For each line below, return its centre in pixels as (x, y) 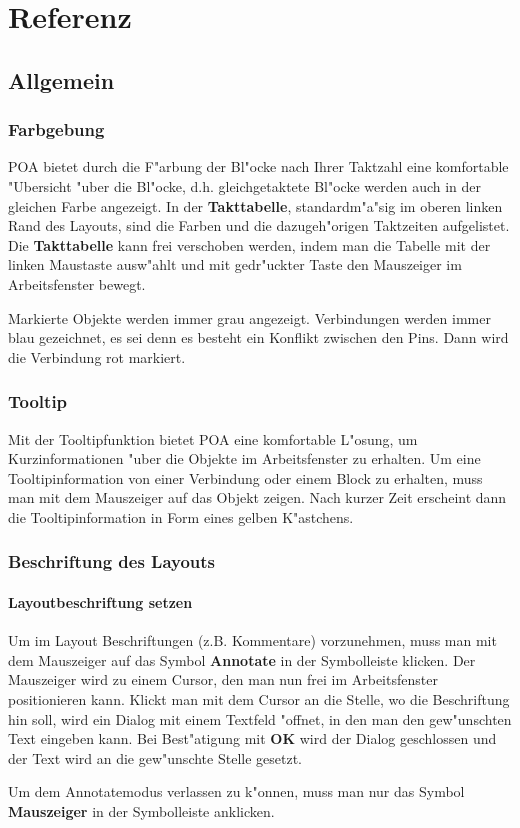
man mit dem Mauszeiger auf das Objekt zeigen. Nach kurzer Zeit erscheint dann (257, 497)
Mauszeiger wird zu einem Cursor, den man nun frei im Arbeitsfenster (223, 679)
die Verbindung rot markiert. (97, 356)
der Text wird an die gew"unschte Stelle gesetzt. (155, 757)
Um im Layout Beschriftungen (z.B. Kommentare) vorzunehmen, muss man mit (252, 640)
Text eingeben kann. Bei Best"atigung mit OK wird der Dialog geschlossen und (252, 738)
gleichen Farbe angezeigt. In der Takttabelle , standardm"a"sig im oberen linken (255, 205)
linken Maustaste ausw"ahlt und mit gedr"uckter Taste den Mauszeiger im (235, 264)
